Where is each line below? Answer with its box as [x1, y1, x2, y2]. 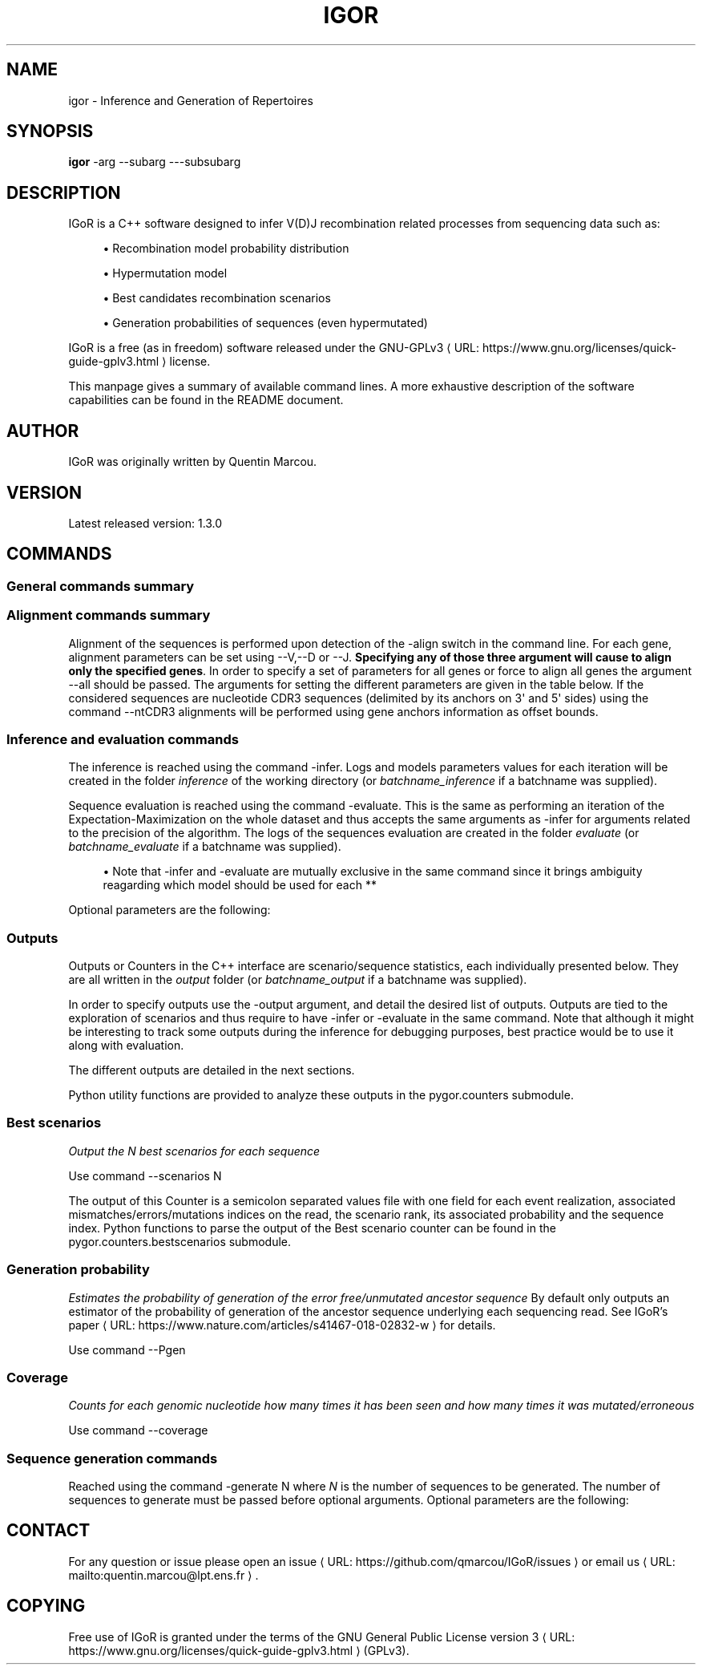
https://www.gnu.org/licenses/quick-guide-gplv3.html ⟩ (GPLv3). [68, 1643, 409, 1657]
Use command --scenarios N [68, 1168, 222, 1183]
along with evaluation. [68, 1038, 184, 1053]
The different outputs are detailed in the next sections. [68, 1063, 355, 1078]
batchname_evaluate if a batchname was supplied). [68, 840, 341, 854]
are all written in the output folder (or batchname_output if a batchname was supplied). [68, 973, 527, 987]
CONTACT [6, 1520, 91, 1541]
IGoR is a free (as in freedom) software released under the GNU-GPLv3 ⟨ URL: [68, 341, 480, 355]
